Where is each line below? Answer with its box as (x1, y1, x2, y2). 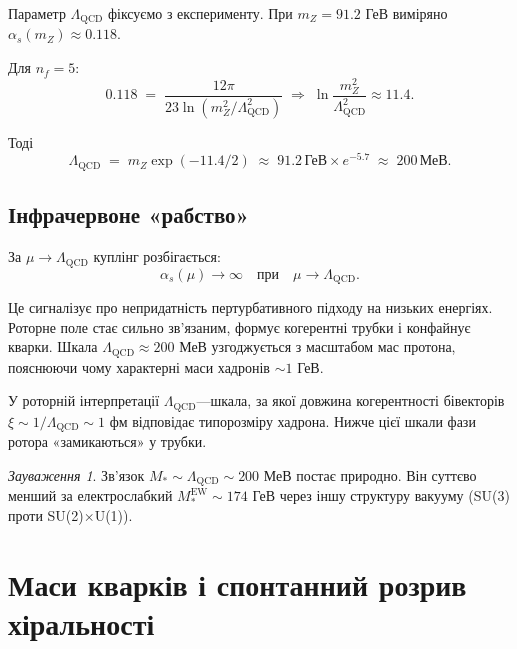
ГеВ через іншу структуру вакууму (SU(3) (252, 485, 510, 506)
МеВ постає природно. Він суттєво (263, 464, 477, 485)
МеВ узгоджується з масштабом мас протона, (179, 336, 456, 357)
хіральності (8, 602, 155, 643)
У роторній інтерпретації (8, 390, 160, 411)
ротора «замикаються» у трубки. (8, 431, 207, 452)
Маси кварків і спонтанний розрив (8, 563, 467, 604)
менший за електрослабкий (8, 485, 173, 506)
